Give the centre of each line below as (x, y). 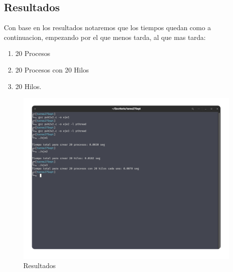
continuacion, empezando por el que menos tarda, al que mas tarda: (105, 37)
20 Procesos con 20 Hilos (52, 69)
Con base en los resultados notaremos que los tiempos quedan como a (108, 27)
